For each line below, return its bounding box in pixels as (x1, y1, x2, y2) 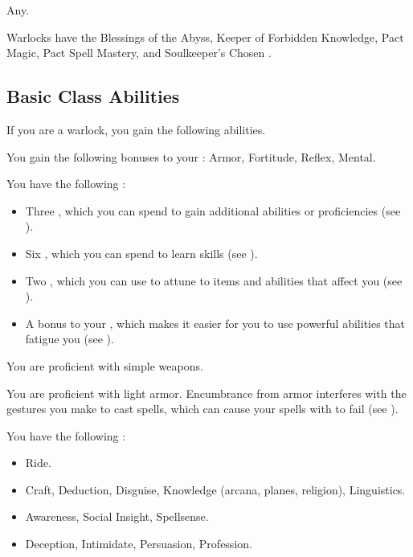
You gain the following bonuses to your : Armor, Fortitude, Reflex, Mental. (6, 148, 376, 165)
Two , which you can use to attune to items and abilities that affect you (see (25, 272, 403, 289)
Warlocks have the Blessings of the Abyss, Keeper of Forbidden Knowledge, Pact (6, 28, 404, 45)
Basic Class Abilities (6, 84, 180, 109)
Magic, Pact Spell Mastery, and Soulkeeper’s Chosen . (6, 44, 272, 61)
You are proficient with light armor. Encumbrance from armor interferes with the (6, 384, 407, 401)
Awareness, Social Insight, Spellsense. (25, 508, 209, 525)
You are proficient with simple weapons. (6, 357, 203, 374)
